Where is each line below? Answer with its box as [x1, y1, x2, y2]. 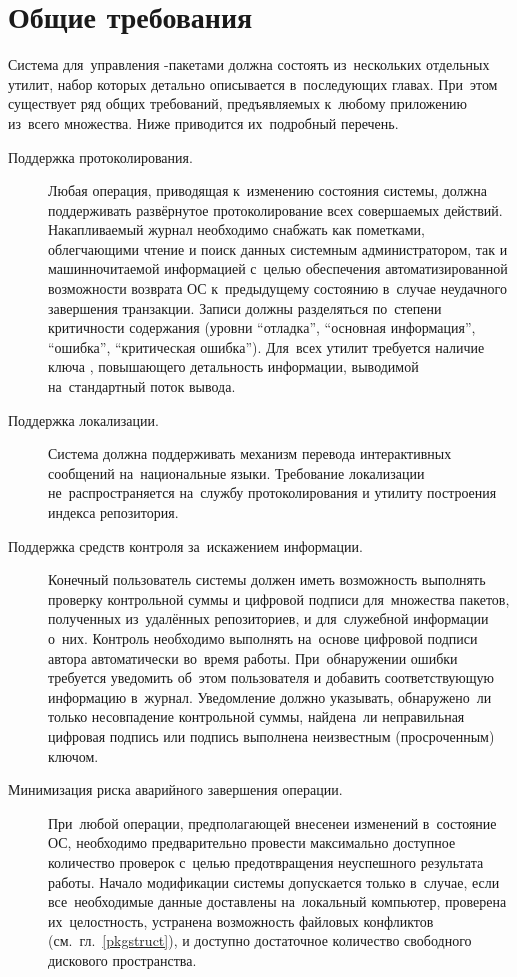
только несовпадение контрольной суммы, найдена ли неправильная [48, 706, 465, 727]
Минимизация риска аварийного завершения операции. [8, 779, 343, 800]
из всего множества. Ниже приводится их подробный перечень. [8, 112, 399, 133]
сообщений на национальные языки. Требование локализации [48, 462, 425, 483]
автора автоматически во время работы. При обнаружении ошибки [48, 647, 458, 668]
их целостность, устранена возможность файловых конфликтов [48, 910, 434, 931]
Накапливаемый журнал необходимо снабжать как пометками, [48, 219, 425, 240]
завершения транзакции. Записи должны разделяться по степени [48, 297, 442, 318]
